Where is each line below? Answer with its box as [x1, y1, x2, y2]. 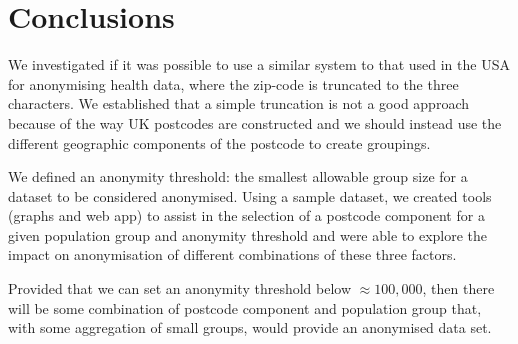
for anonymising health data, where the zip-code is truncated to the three [8, 73, 459, 94]
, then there [422, 278, 495, 299]
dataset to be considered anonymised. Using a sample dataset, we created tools [8, 185, 492, 206]
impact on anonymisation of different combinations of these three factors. [8, 244, 457, 265]
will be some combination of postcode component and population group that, [8, 297, 482, 318]
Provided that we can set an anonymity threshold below [8, 278, 352, 299]
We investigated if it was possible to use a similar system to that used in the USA [8, 54, 510, 75]
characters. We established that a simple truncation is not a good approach [8, 93, 469, 114]
